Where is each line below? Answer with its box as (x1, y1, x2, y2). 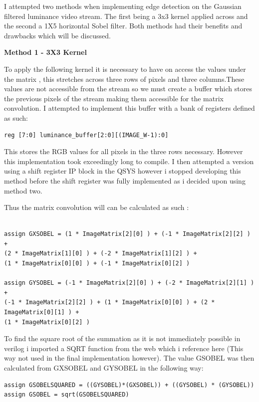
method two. (4, 185, 42, 196)
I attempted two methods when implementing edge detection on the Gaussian (4, 1, 242, 11)
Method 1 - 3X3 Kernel (4, 47, 87, 57)
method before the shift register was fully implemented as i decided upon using (4, 175, 246, 186)
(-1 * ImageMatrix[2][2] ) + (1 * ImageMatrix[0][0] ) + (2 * (4, 299, 215, 306)
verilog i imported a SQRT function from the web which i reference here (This (4, 343, 244, 353)
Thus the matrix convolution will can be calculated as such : (4, 202, 189, 212)
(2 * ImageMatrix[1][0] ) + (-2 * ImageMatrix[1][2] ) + (4, 250, 197, 257)
